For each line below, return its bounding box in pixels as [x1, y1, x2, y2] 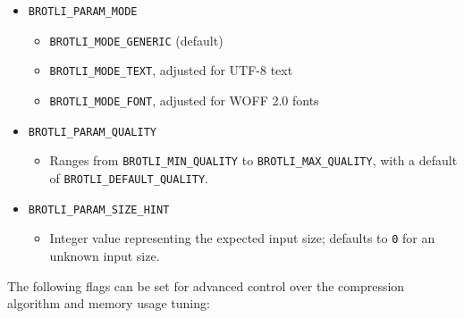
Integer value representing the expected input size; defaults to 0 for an [49, 229, 435, 247]
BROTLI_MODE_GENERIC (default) [49, 30, 224, 49]
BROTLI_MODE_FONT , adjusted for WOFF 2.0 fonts [49, 90, 319, 109]
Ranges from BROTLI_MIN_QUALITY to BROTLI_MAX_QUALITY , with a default [49, 151, 458, 170]
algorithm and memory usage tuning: [7, 294, 210, 313]
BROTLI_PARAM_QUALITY [28, 125, 156, 138]
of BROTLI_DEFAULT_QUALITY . [49, 168, 208, 187]
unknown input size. [49, 246, 160, 264]
